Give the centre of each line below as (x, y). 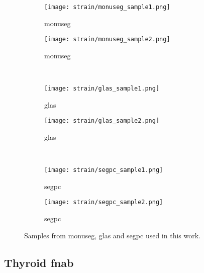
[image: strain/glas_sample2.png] (102, 121)
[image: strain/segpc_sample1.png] (104, 170)
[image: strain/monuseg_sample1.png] (107, 7)
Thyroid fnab (39, 262)
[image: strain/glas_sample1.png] (102, 89)
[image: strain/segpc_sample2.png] (104, 202)
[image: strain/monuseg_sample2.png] (107, 39)
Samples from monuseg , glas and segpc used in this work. (112, 235)
